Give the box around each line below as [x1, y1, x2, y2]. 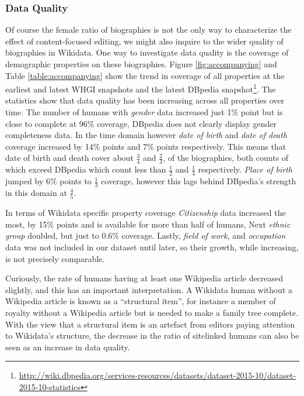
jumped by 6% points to [5, 175, 92, 187]
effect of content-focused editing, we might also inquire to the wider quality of [5, 35, 284, 47]
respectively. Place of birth [198, 163, 292, 175]
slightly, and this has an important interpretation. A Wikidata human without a [5, 283, 292, 295]
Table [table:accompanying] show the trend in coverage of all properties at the [5, 69, 285, 81]
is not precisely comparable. [5, 252, 105, 264]
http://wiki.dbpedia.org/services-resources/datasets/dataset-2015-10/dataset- [19, 369, 296, 381]
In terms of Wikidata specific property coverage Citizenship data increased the [5, 206, 286, 219]
